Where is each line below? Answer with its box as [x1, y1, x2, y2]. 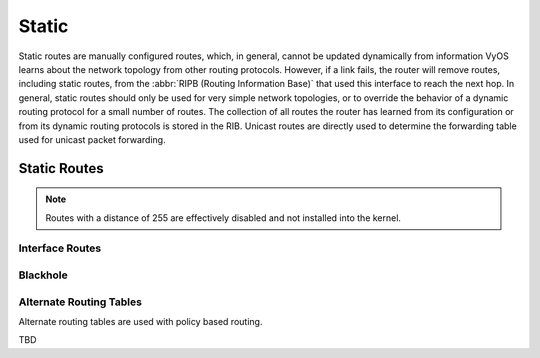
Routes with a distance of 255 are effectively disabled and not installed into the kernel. [45, 211, 402, 224]
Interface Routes [18, 241, 102, 255]
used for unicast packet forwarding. [18, 133, 166, 145]
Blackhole [18, 268, 69, 282]
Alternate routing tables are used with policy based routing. [18, 315, 263, 327]
